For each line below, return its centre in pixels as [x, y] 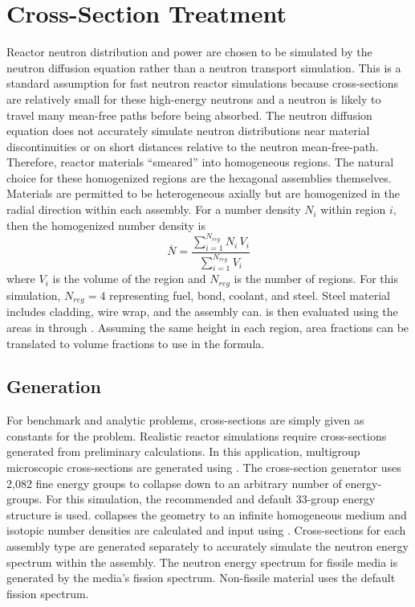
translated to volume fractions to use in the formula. [136, 343]
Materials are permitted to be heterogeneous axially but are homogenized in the [203, 193]
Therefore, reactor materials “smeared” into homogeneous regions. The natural [200, 162]
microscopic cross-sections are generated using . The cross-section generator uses [204, 468]
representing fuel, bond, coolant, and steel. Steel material [250, 295]
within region [353, 209]
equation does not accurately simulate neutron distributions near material [188, 131]
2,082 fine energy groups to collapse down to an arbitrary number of [174, 483]
